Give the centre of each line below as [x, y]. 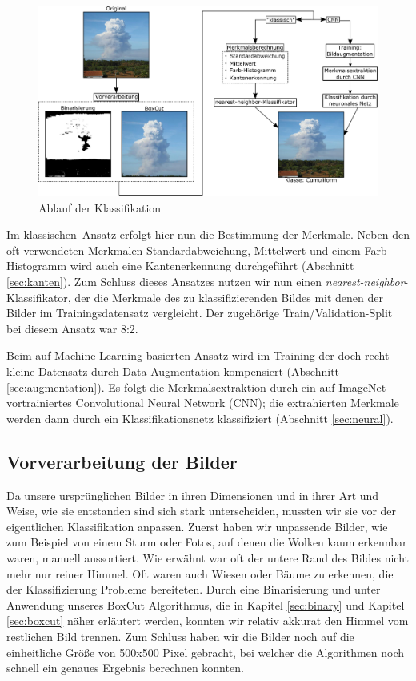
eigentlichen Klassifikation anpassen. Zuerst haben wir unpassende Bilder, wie [197, 526]
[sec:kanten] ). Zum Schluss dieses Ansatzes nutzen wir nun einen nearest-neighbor [206, 282]
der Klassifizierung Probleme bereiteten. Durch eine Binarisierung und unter [194, 589]
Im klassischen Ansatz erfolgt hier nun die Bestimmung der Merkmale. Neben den [208, 234]
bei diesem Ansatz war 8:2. [72, 328]
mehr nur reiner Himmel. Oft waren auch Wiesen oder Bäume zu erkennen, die [200, 573]
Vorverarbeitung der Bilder [122, 461]
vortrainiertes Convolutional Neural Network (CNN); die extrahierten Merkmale [203, 403]
